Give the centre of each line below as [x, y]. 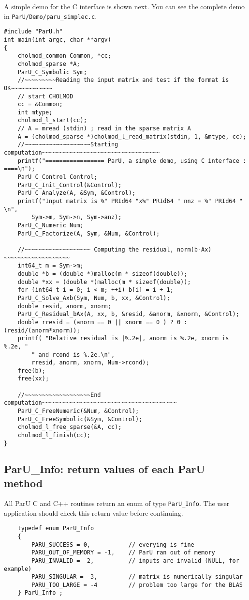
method [23, 483]
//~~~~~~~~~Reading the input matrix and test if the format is [123, 80]
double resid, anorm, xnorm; [64, 306]
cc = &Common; [40, 104]
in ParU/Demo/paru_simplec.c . [51, 16]
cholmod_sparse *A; [49, 64]
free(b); [31, 371]
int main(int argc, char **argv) [58, 39]
